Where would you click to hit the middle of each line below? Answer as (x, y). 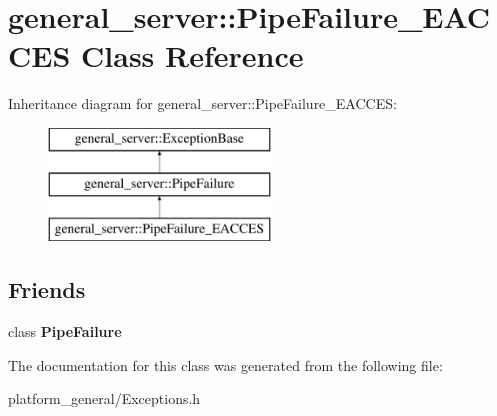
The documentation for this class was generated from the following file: (225, 364)
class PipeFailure (65, 331)
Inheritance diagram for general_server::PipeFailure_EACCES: (202, 103)
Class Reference (192, 55)
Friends (47, 289)
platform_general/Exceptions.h (104, 398)
